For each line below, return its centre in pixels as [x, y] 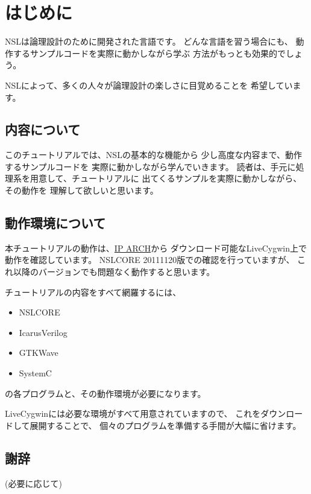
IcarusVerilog [43, 332]
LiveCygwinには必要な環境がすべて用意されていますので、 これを [133, 413]
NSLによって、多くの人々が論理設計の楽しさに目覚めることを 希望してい [149, 85]
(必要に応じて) [33, 483]
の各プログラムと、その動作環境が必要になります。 [105, 393]
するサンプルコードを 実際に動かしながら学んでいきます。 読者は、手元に [150, 166]
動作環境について [55, 223]
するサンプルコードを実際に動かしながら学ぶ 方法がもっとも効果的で [149, 53]
